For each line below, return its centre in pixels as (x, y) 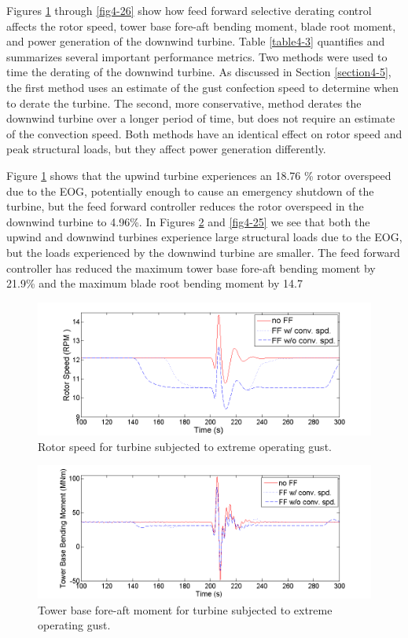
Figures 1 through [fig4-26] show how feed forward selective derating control (189, 10)
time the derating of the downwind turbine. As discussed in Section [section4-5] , (199, 72)
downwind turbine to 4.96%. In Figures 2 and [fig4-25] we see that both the (188, 221)
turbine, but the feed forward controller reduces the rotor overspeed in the (185, 206)
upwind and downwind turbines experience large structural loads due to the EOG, (204, 237)
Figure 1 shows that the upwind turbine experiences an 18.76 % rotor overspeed (199, 175)
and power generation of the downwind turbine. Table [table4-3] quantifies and (196, 41)
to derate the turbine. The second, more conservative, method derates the (184, 103)
